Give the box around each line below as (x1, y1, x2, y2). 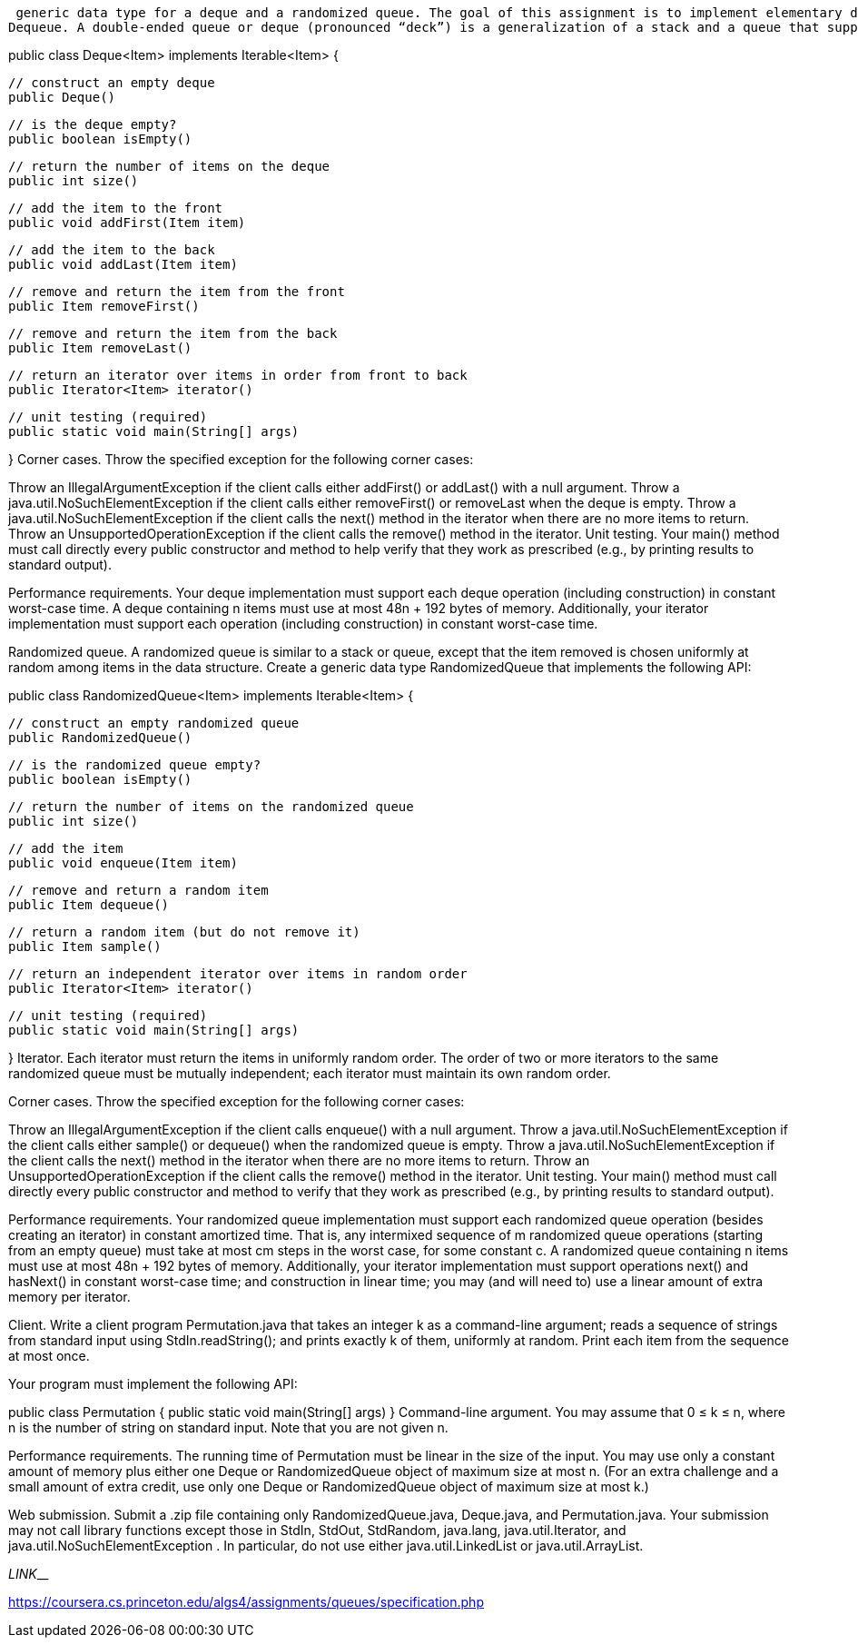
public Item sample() (8, 939, 162, 954)
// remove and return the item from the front (8, 284, 345, 299)
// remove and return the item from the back (8, 326, 338, 341)
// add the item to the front (8, 201, 223, 215)
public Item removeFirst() (8, 299, 200, 313)
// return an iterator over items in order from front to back (8, 368, 468, 382)
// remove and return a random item (8, 883, 269, 897)
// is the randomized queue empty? (8, 758, 261, 772)
